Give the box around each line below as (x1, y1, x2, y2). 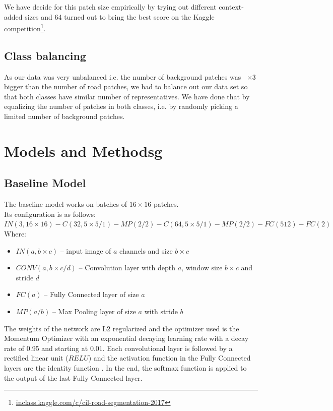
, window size (181, 262, 223, 273)
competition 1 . (4, 22, 46, 33)
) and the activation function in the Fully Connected (88, 353, 251, 363)
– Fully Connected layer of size (44, 289, 139, 300)
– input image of (60, 245, 111, 256)
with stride (144, 306, 178, 316)
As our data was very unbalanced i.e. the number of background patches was (4, 71, 241, 82)
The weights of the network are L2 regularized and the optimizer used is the (4, 323, 239, 333)
